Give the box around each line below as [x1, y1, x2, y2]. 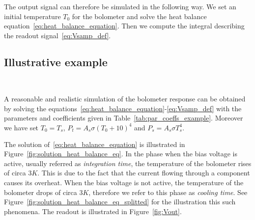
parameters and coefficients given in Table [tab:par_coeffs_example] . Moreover [4, 113, 243, 123]
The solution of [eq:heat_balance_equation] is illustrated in [4, 139, 185, 149]
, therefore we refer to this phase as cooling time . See [88, 187, 248, 197]
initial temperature [4, 11, 61, 21]
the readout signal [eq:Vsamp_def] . [4, 30, 111, 40]
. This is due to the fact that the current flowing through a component [37, 168, 250, 178]
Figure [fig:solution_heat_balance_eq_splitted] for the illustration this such [4, 196, 236, 207]
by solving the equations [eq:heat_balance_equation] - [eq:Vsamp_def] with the [4, 103, 242, 113]
